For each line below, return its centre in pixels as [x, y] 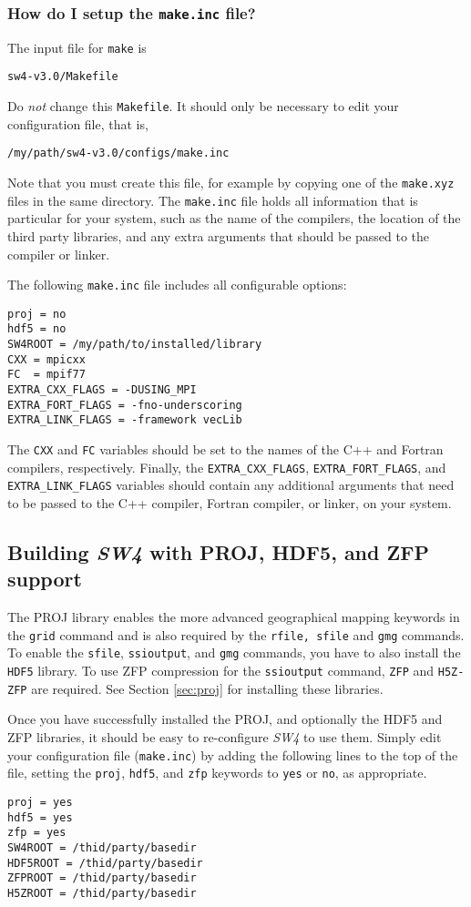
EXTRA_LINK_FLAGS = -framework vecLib [125, 420]
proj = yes [40, 802]
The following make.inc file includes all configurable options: [177, 285]
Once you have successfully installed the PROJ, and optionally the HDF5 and [225, 719]
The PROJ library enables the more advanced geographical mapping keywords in [234, 617]
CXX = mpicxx [46, 359]
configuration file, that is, [78, 123]
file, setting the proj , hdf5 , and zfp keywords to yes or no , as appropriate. [217, 773]
